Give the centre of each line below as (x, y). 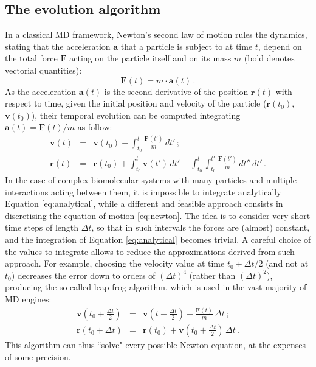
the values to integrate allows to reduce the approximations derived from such (150, 251)
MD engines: (28, 299)
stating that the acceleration (58, 46)
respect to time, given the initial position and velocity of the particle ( (136, 103)
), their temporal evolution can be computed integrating (136, 115)
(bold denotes (269, 58)
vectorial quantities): (43, 70)
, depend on (280, 46)
